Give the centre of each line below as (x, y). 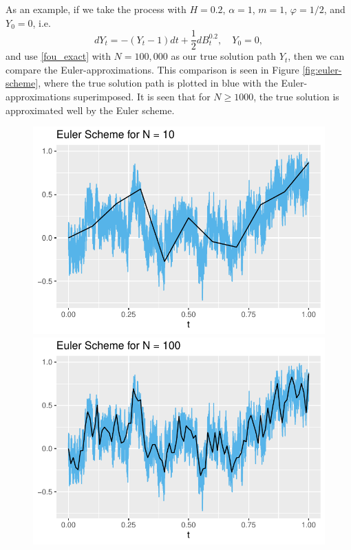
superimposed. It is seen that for (142, 97)
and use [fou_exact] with (58, 56)
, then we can (316, 56)
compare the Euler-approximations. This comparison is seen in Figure (152, 69)
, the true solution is (296, 97)
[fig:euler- (322, 69)
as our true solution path (224, 56)
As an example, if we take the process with (96, 9)
